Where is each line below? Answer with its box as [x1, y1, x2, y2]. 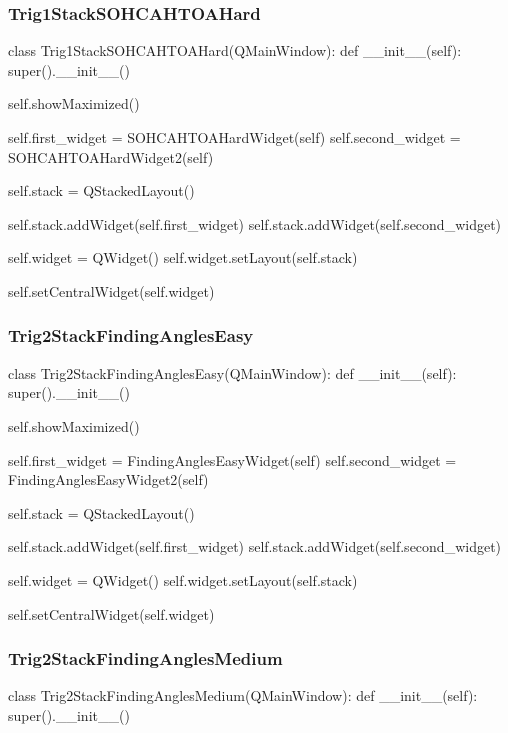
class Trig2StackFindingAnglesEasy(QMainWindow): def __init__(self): [8, 362, 457, 383]
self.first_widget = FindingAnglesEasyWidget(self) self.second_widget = [8, 449, 457, 470]
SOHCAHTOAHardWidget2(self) [8, 146, 214, 167]
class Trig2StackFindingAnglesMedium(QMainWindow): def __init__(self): [8, 685, 478, 706]
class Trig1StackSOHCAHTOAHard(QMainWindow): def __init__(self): [8, 40, 462, 61]
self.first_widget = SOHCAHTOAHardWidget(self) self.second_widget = [8, 127, 461, 147]
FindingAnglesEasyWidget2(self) [8, 469, 209, 490]
